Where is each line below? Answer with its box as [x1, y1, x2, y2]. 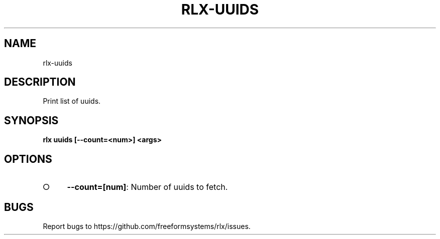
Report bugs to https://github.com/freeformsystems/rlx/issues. [43, 221, 251, 230]
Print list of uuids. [43, 97, 101, 106]
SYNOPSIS [4, 114, 59, 127]
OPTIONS [4, 152, 52, 165]
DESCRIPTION [4, 76, 76, 89]
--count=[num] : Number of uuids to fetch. [67, 182, 228, 192]
